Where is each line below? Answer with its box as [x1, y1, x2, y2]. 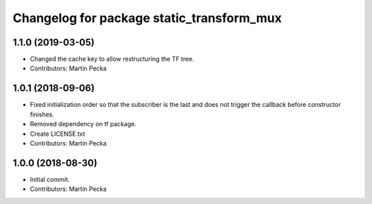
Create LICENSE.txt [30, 130, 85, 138]
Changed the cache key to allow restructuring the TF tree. [30, 55, 194, 63]
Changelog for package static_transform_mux [12, 10, 282, 25]
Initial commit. [30, 175, 70, 183]
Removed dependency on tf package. [30, 120, 137, 128]
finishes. [30, 110, 54, 119]
